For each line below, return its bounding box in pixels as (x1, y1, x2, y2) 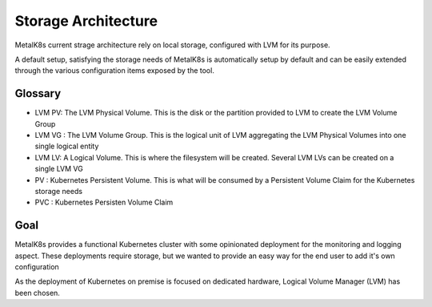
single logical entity (34, 141, 99, 151)
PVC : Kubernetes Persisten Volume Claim (34, 197, 174, 208)
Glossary (14, 87, 62, 100)
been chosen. (14, 288, 60, 297)
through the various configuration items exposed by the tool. (14, 66, 215, 75)
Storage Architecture (14, 12, 158, 30)
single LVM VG (34, 164, 83, 174)
